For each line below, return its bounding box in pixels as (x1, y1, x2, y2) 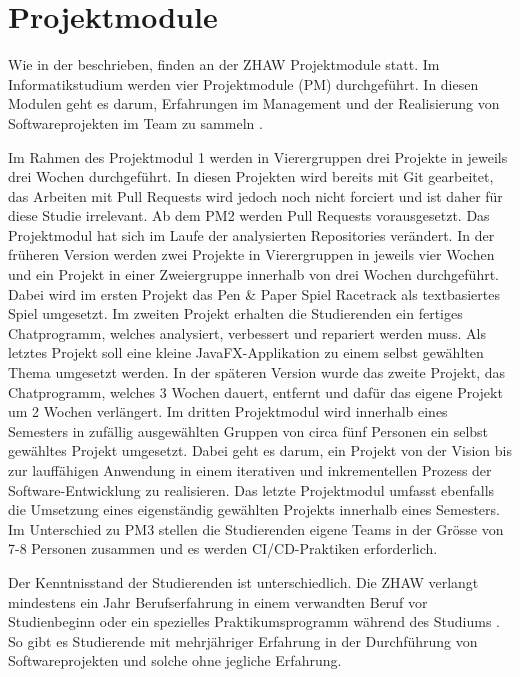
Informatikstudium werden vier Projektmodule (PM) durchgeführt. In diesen (8, 73, 479, 94)
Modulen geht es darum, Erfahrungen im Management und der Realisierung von (8, 93, 500, 114)
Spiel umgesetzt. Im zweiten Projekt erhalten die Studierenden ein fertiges (8, 303, 463, 324)
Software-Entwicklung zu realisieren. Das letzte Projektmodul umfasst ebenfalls (8, 479, 495, 500)
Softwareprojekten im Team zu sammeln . (8, 112, 263, 133)
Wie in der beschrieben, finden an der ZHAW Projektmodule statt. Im (8, 54, 440, 75)
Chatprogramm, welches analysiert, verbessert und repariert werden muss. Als (8, 322, 487, 343)
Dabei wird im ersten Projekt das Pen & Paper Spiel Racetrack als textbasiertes (8, 283, 500, 304)
